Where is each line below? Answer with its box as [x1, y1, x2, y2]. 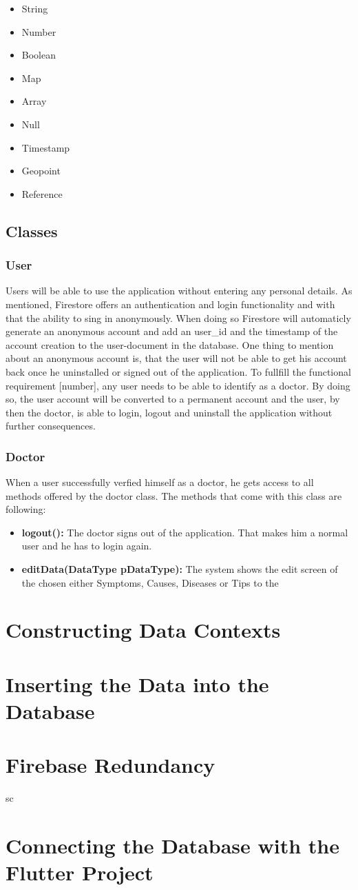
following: [6, 502, 46, 516]
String [21, 1, 48, 15]
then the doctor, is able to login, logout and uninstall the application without [6, 405, 333, 419]
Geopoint [21, 163, 61, 178]
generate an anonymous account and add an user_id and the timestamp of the [6, 324, 338, 338]
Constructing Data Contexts [6, 616, 281, 644]
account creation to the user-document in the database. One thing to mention [6, 337, 334, 352]
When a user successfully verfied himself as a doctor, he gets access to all [6, 475, 314, 489]
